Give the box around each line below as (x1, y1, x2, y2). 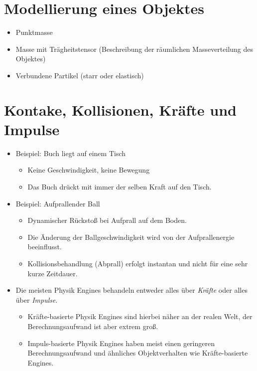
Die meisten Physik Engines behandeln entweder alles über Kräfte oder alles (15, 285, 248, 295)
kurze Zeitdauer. (27, 268, 78, 278)
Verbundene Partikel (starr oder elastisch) (15, 70, 144, 80)
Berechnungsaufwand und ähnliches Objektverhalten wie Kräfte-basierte (27, 348, 248, 358)
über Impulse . (15, 294, 58, 305)
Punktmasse (15, 27, 53, 37)
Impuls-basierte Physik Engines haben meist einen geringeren (27, 338, 215, 348)
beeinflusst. (27, 241, 62, 252)
